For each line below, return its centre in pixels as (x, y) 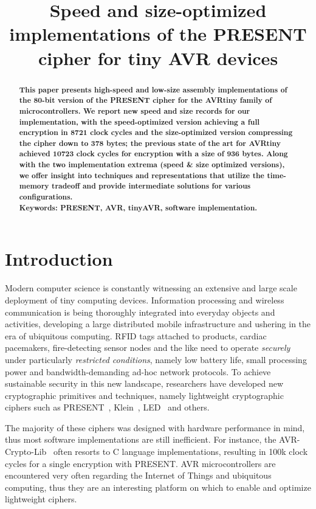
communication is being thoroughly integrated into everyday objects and (140, 312)
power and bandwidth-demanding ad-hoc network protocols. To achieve (138, 371)
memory (34, 186)
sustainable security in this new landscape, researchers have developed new (144, 383)
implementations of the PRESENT (158, 34)
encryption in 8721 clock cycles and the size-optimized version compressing (156, 133)
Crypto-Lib (26, 452)
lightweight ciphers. (41, 499)
